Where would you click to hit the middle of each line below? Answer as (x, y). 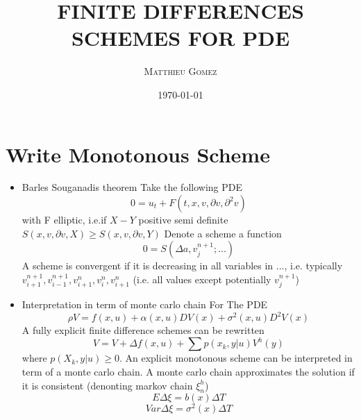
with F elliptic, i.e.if (64, 220)
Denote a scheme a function (223, 233)
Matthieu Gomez (180, 71)
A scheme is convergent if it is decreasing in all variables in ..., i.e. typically (182, 266)
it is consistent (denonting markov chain (107, 385)
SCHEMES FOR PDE (180, 38)
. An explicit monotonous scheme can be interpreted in (236, 358)
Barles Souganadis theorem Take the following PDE (132, 187)
